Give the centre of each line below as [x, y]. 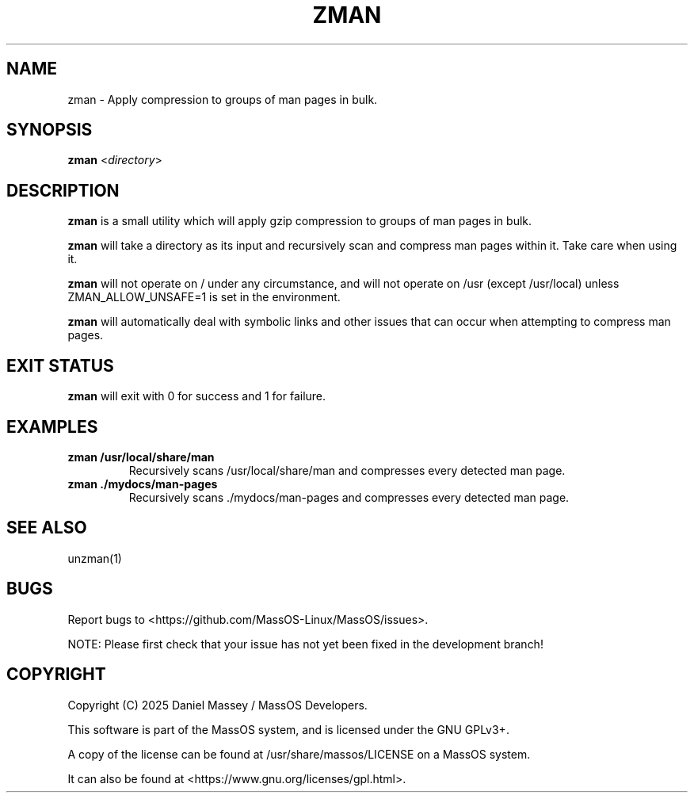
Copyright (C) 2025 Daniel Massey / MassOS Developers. [217, 705]
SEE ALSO [47, 528]
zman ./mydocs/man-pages [143, 484]
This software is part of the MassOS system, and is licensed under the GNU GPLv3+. [288, 729]
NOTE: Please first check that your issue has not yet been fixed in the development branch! [305, 644]
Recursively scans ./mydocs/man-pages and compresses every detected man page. [349, 497]
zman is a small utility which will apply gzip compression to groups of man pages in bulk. [300, 221]
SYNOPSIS [50, 130]
